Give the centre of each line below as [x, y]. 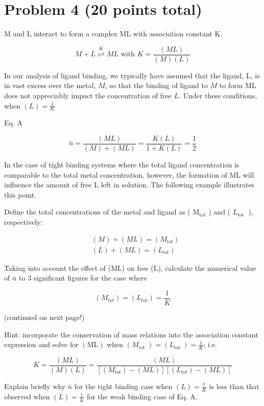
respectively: [23, 222]
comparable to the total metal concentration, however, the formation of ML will [129, 174]
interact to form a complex [76, 34]
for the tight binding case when [123, 386]
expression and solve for [41, 344]
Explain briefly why [35, 386]
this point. [20, 194]
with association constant [173, 34]
